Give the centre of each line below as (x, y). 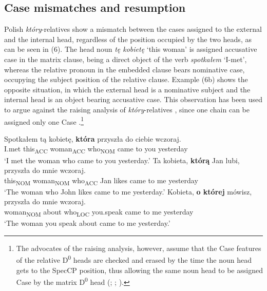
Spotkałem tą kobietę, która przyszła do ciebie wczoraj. (93, 138)
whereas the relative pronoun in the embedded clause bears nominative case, (125, 69)
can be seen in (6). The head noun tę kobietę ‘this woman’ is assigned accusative (131, 49)
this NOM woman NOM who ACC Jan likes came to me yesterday (101, 181)
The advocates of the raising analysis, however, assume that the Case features (139, 248)
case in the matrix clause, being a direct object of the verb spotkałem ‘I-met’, (126, 59)
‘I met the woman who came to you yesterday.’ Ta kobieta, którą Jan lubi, (122, 160)
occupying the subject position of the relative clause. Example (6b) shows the (126, 79)
